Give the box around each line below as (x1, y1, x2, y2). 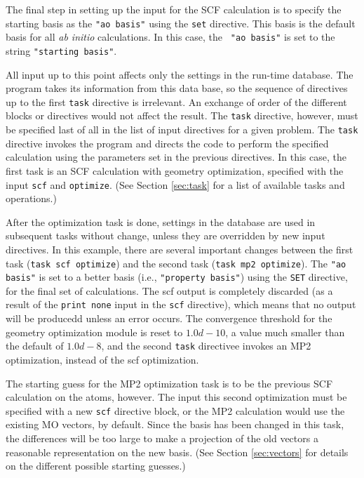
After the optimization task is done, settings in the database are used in (6, 214, 316, 229)
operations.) (6, 191, 57, 206)
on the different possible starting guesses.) (6, 458, 186, 473)
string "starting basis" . (6, 43, 117, 58)
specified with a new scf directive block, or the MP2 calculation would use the (6, 403, 345, 418)
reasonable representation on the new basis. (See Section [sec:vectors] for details (6, 444, 349, 459)
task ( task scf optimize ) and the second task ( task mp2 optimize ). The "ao (6, 255, 346, 270)
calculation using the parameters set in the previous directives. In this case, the (6, 150, 346, 164)
